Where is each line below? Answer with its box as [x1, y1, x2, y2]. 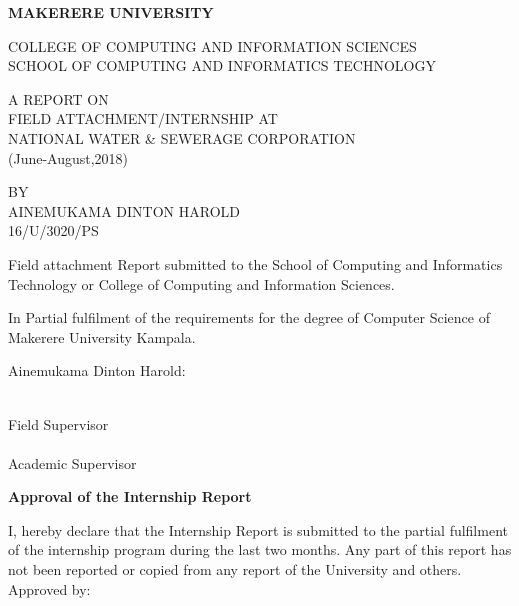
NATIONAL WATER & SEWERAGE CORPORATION [8, 127, 356, 148]
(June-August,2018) [8, 147, 129, 168]
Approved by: [8, 578, 91, 599]
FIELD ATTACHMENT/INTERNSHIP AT [8, 108, 278, 129]
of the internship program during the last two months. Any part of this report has [8, 539, 512, 560]
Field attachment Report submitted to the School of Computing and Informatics [8, 253, 503, 274]
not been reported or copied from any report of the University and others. [8, 559, 462, 580]
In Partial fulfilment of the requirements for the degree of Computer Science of [8, 307, 490, 328]
